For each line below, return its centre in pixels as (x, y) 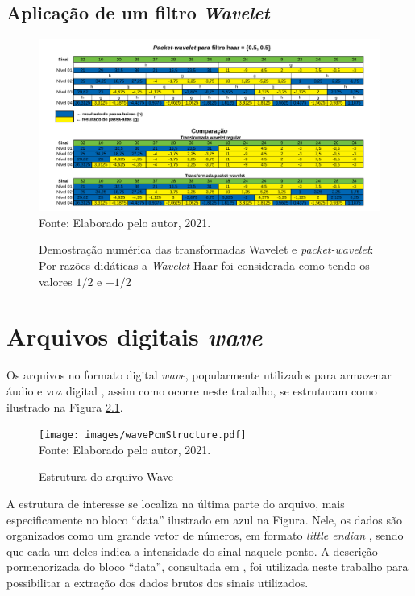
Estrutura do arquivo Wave (106, 476)
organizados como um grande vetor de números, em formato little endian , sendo (205, 535)
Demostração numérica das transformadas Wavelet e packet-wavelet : (206, 249)
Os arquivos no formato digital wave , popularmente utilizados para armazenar (199, 375)
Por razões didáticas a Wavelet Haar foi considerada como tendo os (204, 265)
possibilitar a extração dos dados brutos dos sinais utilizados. (158, 582)
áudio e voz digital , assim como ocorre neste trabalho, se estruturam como (192, 390)
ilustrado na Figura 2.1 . (65, 406)
